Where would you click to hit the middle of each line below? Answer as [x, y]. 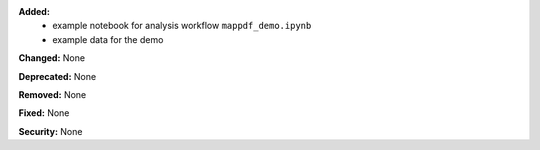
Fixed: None [44, 113]
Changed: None [51, 58]
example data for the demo [108, 39]
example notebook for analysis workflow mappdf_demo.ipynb [182, 26]
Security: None [50, 131]
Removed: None [52, 94]
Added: [34, 11]
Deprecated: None [57, 76]
